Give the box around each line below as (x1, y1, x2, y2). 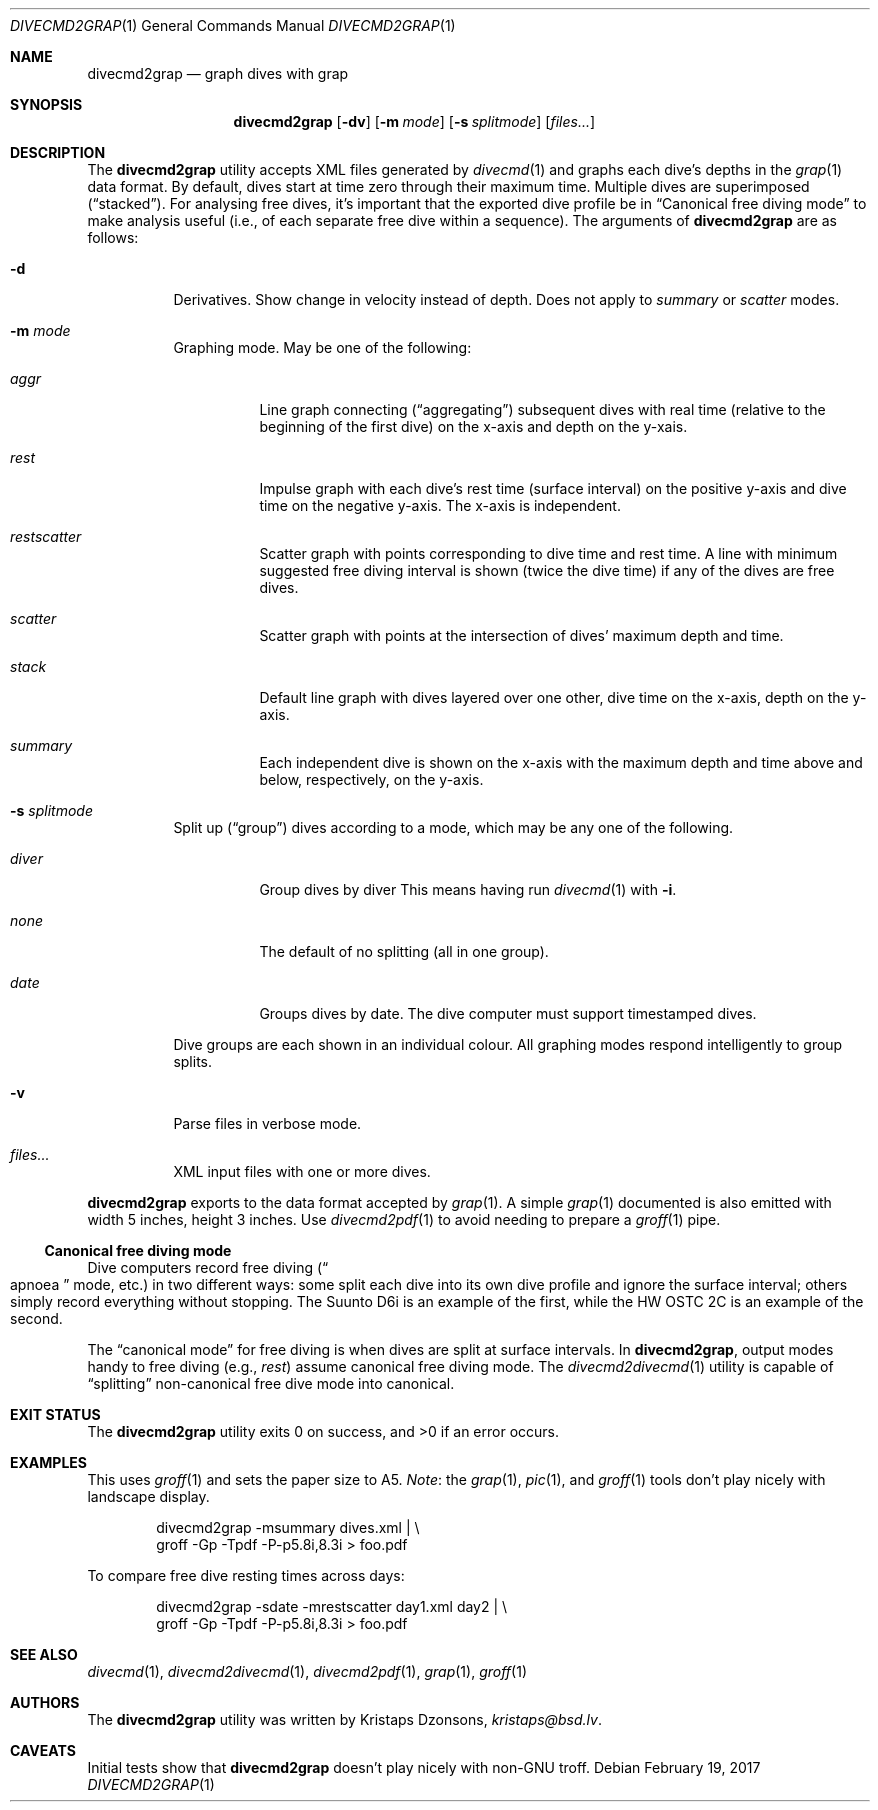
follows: (87, 229, 139, 246)
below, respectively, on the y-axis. (259, 771, 484, 788)
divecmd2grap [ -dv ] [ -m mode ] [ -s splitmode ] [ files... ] (233, 113, 596, 130)
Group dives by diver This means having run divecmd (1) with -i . (259, 881, 677, 898)
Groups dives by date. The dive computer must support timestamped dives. (259, 1005, 757, 1022)
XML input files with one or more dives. (173, 1163, 431, 1180)
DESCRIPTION (10, 144, 106, 161)
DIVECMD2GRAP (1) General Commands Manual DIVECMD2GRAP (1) (10, 17, 456, 34)
